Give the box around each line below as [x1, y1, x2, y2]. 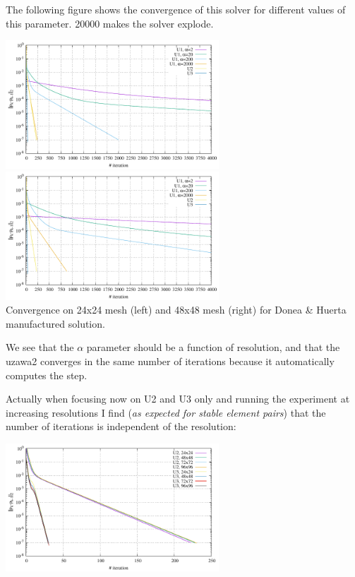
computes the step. [6, 367, 88, 382]
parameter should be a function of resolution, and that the [86, 340, 340, 355]
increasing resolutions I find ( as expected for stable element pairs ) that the [6, 405, 326, 420]
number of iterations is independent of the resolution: [6, 419, 236, 434]
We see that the [6, 340, 74, 355]
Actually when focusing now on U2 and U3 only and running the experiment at [6, 391, 350, 406]
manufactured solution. [6, 316, 105, 331]
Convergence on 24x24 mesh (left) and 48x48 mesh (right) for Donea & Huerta [6, 302, 347, 317]
